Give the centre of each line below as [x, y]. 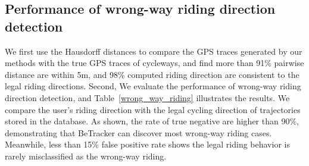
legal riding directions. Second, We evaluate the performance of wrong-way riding [153, 86]
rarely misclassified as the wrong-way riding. [86, 156]
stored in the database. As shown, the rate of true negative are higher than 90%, [152, 121]
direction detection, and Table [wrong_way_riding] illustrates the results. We [147, 97]
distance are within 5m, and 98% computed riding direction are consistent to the [152, 74]
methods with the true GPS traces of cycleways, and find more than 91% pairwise [154, 63]
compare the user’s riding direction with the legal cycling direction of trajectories [153, 109]
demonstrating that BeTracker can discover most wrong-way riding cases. [138, 132]
